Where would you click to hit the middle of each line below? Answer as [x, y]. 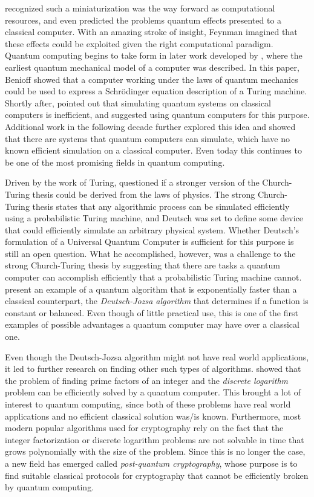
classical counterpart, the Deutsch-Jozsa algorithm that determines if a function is [157, 301]
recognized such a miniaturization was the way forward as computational [140, 8]
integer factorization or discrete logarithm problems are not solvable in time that [155, 439]
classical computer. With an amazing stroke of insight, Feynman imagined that [151, 32]
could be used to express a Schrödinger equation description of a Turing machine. [156, 91]
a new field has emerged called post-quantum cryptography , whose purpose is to [151, 463]
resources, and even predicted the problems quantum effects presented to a [143, 20]
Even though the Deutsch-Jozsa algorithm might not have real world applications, [157, 356]
